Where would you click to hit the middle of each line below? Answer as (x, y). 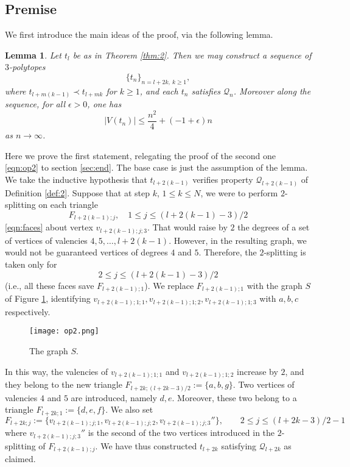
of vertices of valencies (46, 240)
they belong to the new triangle (64, 384)
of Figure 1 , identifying (48, 298)
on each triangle (68, 205)
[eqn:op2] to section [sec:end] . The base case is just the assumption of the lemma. (156, 167)
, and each (159, 91)
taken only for (31, 264)
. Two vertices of (264, 384)
